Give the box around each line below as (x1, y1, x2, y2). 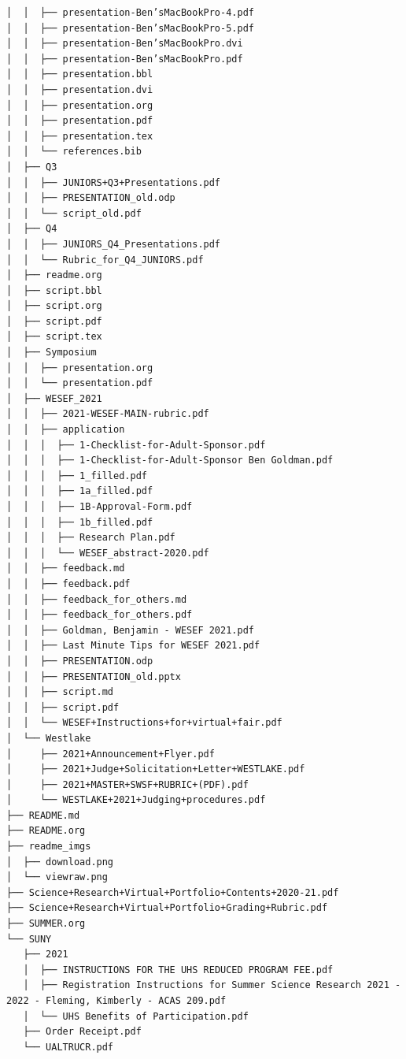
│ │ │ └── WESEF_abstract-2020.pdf (6, 547, 209, 559)
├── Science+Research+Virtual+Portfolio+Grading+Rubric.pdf (6, 902, 328, 914)
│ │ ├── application (6, 424, 125, 436)
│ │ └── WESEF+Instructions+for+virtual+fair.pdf (6, 717, 282, 729)
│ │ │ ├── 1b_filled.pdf (6, 516, 153, 528)
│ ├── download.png (6, 856, 114, 868)
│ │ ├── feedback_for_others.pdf (6, 609, 193, 621)
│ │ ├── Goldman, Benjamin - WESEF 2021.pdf (6, 624, 254, 636)
